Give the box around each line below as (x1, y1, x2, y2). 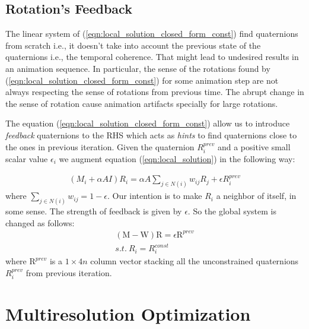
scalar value (5, 152, 48, 164)
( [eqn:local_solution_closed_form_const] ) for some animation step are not (5, 74, 279, 86)
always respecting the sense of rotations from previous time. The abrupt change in (5, 86, 304, 98)
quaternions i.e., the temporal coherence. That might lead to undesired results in (5, 50, 299, 63)
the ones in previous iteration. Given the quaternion (5, 140, 195, 153)
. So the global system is (187, 205, 276, 217)
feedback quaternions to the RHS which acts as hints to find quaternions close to (5, 128, 297, 141)
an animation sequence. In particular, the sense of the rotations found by (5, 62, 270, 74)
